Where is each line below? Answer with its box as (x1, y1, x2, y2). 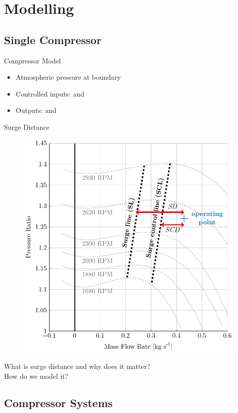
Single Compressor (4, 32, 102, 47)
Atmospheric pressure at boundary (15, 72, 121, 82)
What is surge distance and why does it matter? (4, 361, 150, 371)
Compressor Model (4, 55, 61, 65)
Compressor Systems (4, 395, 113, 410)
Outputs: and (15, 105, 57, 115)
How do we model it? (4, 370, 68, 381)
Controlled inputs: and (15, 88, 85, 99)
